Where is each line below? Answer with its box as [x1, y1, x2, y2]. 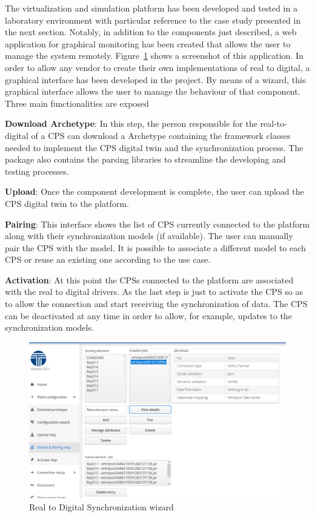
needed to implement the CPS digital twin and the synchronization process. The [5, 141, 303, 154]
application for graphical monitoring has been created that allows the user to [5, 37, 291, 50]
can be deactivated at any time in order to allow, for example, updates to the [5, 309, 292, 322]
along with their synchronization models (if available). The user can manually [5, 229, 293, 242]
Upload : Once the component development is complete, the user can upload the [5, 185, 304, 198]
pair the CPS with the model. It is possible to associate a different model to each [5, 241, 306, 254]
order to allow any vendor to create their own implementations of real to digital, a [5, 61, 310, 73]
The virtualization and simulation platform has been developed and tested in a [5, 2, 297, 14]
